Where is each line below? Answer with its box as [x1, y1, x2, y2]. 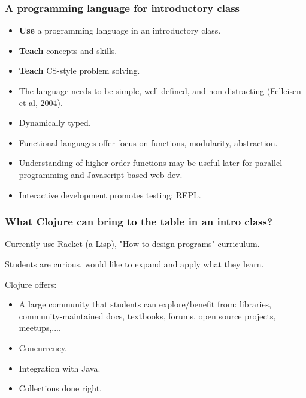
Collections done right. [19, 382, 102, 394]
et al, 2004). [19, 96, 63, 108]
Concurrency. [19, 341, 68, 354]
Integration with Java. [19, 361, 101, 374]
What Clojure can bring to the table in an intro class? [5, 214, 272, 229]
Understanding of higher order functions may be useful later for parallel [19, 156, 283, 169]
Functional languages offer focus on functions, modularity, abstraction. [19, 136, 278, 149]
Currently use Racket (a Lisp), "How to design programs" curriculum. [5, 237, 260, 250]
